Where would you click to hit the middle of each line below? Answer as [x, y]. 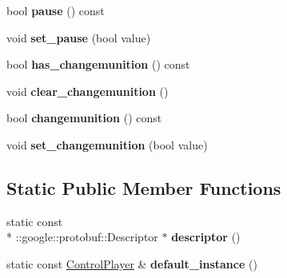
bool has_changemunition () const [98, 64]
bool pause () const [56, 10]
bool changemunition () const [84, 118]
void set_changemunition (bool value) [107, 144]
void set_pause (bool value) [79, 37]
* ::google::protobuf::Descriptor [82, 237]
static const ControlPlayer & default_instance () [132, 263]
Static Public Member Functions [144, 187]
